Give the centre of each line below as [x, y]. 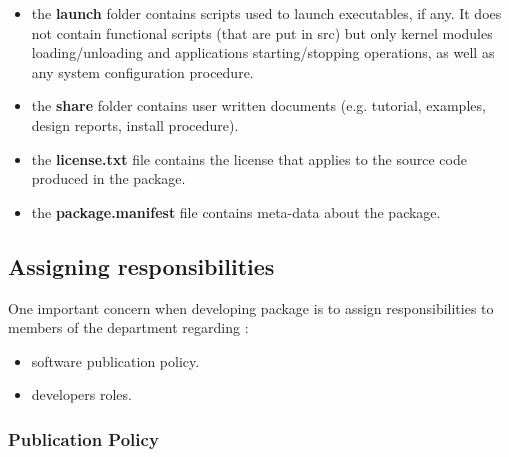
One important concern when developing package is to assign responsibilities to [251, 307]
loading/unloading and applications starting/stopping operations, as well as [263, 52]
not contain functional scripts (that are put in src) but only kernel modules [262, 32]
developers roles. [81, 394]
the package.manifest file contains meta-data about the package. [236, 211]
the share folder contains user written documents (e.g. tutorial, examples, [258, 105]
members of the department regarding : [128, 327]
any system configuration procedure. [142, 71]
